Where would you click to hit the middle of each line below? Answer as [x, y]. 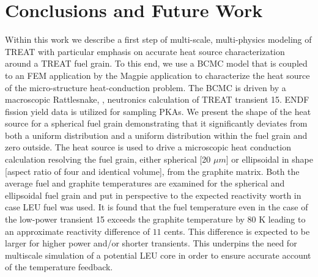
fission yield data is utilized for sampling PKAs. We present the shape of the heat [158, 111]
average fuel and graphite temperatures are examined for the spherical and [145, 183]
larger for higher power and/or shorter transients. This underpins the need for [151, 243]
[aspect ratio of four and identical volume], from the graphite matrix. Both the [152, 171]
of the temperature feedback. [59, 267]
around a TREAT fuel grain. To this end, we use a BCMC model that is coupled [156, 63]
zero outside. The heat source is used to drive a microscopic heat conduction [148, 147]
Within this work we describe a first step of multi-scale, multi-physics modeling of [158, 39]
